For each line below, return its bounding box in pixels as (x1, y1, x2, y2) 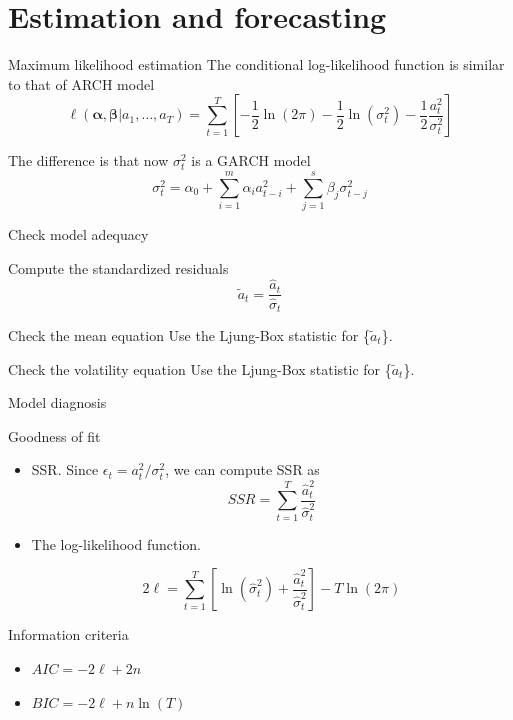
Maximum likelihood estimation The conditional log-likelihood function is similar (8, 54, 505, 75)
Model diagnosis (8, 392, 107, 413)
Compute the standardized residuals (8, 257, 229, 278)
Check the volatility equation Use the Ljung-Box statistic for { (8, 358, 392, 379)
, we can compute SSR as (165, 459, 320, 480)
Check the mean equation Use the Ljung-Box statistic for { (8, 325, 370, 346)
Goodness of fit (8, 425, 101, 446)
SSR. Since (31, 459, 99, 480)
